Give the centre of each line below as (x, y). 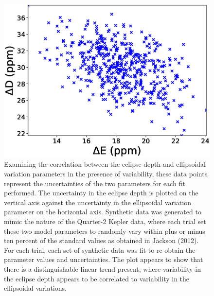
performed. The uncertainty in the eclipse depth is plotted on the (101, 193)
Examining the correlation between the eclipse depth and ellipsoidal (105, 164)
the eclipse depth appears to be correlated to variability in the (97, 278)
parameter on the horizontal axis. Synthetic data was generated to (103, 212)
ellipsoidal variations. (35, 288)
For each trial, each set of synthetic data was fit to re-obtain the (100, 250)
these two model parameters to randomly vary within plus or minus (105, 231)
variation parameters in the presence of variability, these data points (106, 174)
